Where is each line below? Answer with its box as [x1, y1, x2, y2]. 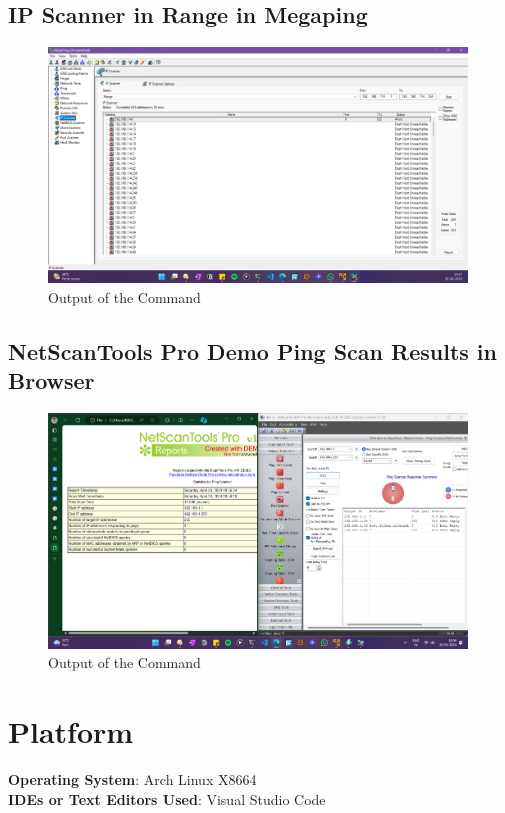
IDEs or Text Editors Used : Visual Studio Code [8, 788, 326, 809]
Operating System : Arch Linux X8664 [8, 769, 257, 790]
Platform [8, 711, 134, 752]
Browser [8, 365, 95, 396]
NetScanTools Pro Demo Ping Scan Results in [8, 335, 497, 366]
